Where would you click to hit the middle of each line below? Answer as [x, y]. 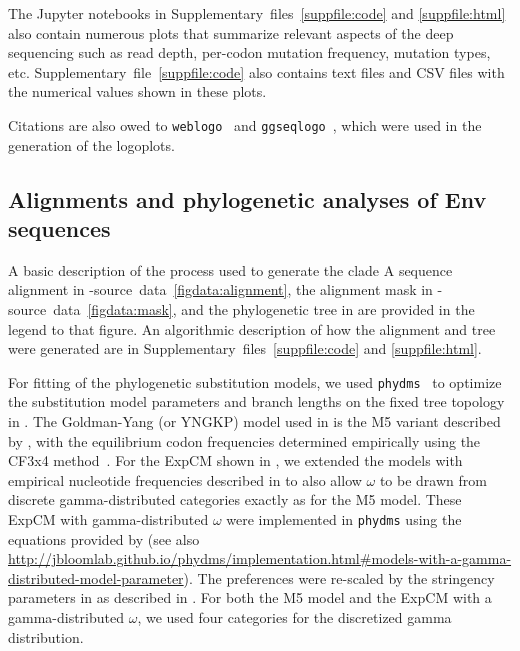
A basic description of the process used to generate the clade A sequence [230, 269]
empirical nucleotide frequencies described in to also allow [185, 479]
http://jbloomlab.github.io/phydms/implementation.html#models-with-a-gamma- [260, 558]
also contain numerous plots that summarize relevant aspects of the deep [231, 32]
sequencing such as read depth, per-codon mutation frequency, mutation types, [249, 52]
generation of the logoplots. [91, 144]
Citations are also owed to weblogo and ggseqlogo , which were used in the [245, 124]
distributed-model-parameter [96, 577]
